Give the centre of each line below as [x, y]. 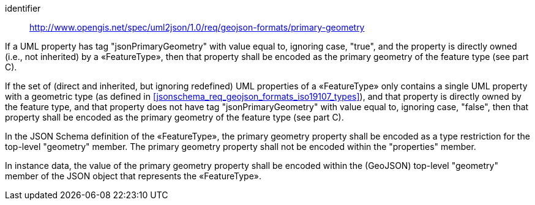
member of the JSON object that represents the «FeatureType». [133, 176]
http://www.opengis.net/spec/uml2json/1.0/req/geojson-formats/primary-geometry [197, 27]
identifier [23, 8]
